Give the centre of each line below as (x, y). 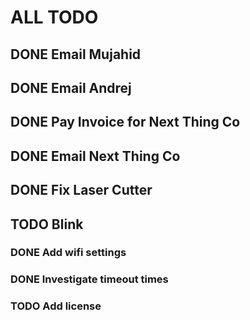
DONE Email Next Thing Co (95, 156)
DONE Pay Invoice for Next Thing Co (125, 122)
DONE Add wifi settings (68, 253)
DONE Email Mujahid (76, 54)
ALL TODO (54, 17)
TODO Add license (56, 306)
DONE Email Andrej (71, 87)
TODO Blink (47, 224)
